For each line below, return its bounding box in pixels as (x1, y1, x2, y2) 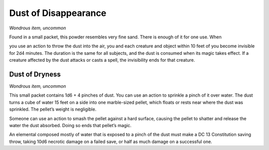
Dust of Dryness (9, 70, 61, 78)
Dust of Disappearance (9, 7, 107, 18)
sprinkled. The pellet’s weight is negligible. (9, 106, 97, 112)
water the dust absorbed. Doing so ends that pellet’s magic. (9, 122, 132, 128)
